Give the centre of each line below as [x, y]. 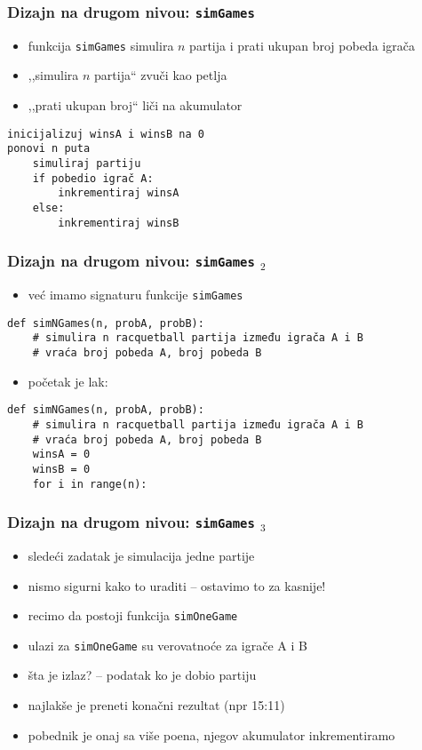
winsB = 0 [61, 469]
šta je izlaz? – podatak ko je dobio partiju [142, 675]
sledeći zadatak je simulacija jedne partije [141, 555]
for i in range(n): [90, 484]
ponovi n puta [49, 149]
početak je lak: [68, 381]
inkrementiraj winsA [119, 193]
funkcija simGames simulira [101, 45]
